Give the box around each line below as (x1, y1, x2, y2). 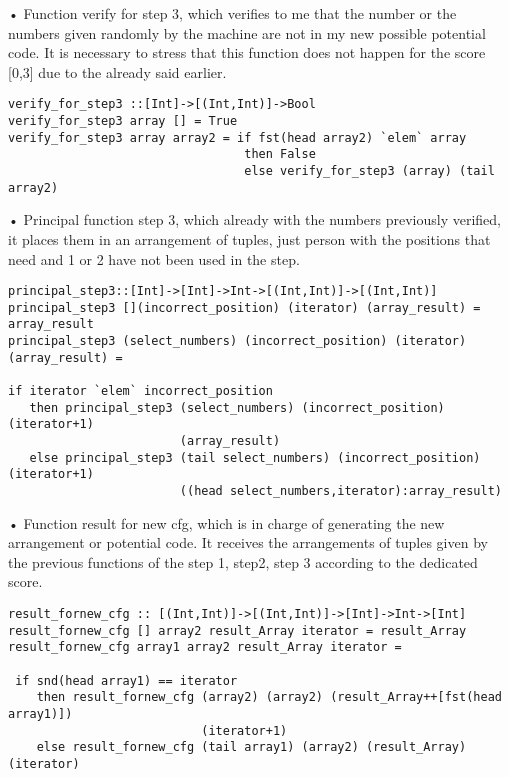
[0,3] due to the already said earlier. (8, 61, 227, 82)
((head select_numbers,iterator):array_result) (179, 483, 502, 498)
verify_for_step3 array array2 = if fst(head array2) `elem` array (8, 130, 467, 145)
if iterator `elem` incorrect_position (8, 384, 273, 399)
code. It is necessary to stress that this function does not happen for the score (8, 42, 486, 63)
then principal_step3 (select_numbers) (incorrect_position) (29, 400, 445, 415)
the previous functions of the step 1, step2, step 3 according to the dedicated (8, 551, 478, 572)
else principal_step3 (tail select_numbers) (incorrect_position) (29, 450, 481, 465)
